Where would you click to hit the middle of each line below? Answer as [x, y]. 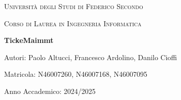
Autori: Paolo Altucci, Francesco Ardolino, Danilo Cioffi [91, 57]
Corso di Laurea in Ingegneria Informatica [73, 23]
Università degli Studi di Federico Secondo [74, 6]
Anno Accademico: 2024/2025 [50, 91]
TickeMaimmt [29, 40]
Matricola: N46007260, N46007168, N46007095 [76, 74]
